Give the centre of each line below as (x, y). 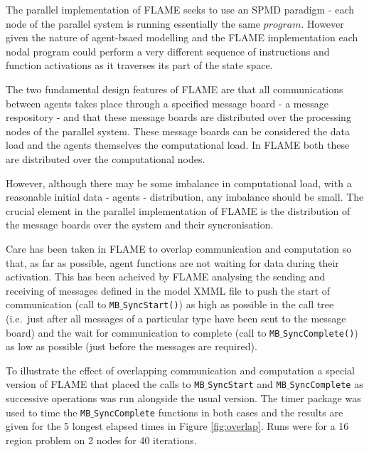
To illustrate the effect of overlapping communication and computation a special (181, 370)
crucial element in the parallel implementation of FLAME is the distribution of (178, 210)
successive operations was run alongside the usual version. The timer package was (183, 398)
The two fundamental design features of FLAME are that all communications (175, 89)
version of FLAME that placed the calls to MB (105, 384)
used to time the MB (48, 412)
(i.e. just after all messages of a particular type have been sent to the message (176, 318)
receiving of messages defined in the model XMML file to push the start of (168, 290)
